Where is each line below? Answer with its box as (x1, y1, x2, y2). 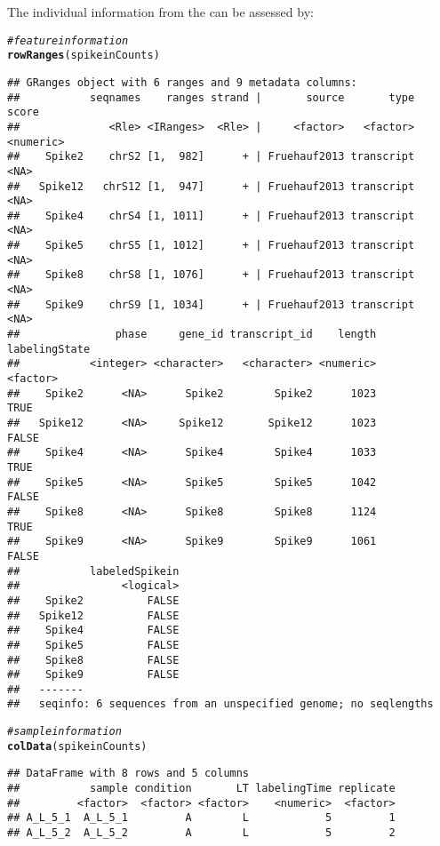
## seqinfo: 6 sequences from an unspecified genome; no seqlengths (7, 698, 434, 711)
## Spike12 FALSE (7, 609, 180, 622)
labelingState (7, 342, 91, 355)
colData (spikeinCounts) (7, 739, 148, 753)
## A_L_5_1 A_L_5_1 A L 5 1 (7, 811, 396, 825)
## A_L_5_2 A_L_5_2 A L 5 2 (7, 826, 396, 840)
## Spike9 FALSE (7, 668, 180, 682)
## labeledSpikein (7, 564, 180, 578)
